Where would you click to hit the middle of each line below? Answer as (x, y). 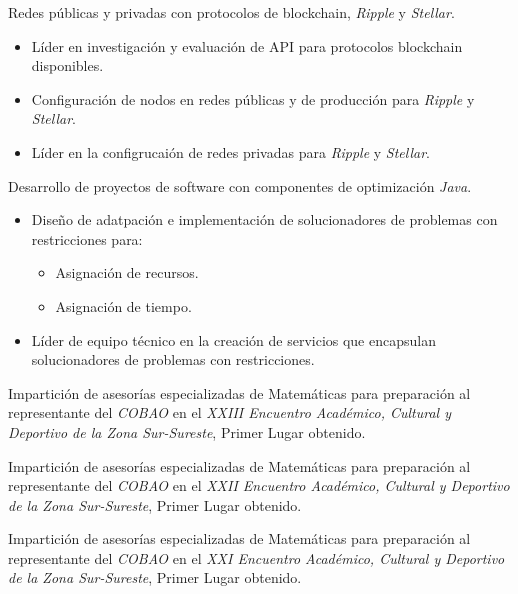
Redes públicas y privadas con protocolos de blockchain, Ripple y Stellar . (231, 12)
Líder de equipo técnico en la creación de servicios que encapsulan (233, 339)
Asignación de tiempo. (123, 305)
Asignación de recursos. (127, 272)
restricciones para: (87, 238)
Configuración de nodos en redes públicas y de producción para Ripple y (253, 98)
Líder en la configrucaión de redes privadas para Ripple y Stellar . (231, 151)
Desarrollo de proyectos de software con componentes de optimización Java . (240, 185)
